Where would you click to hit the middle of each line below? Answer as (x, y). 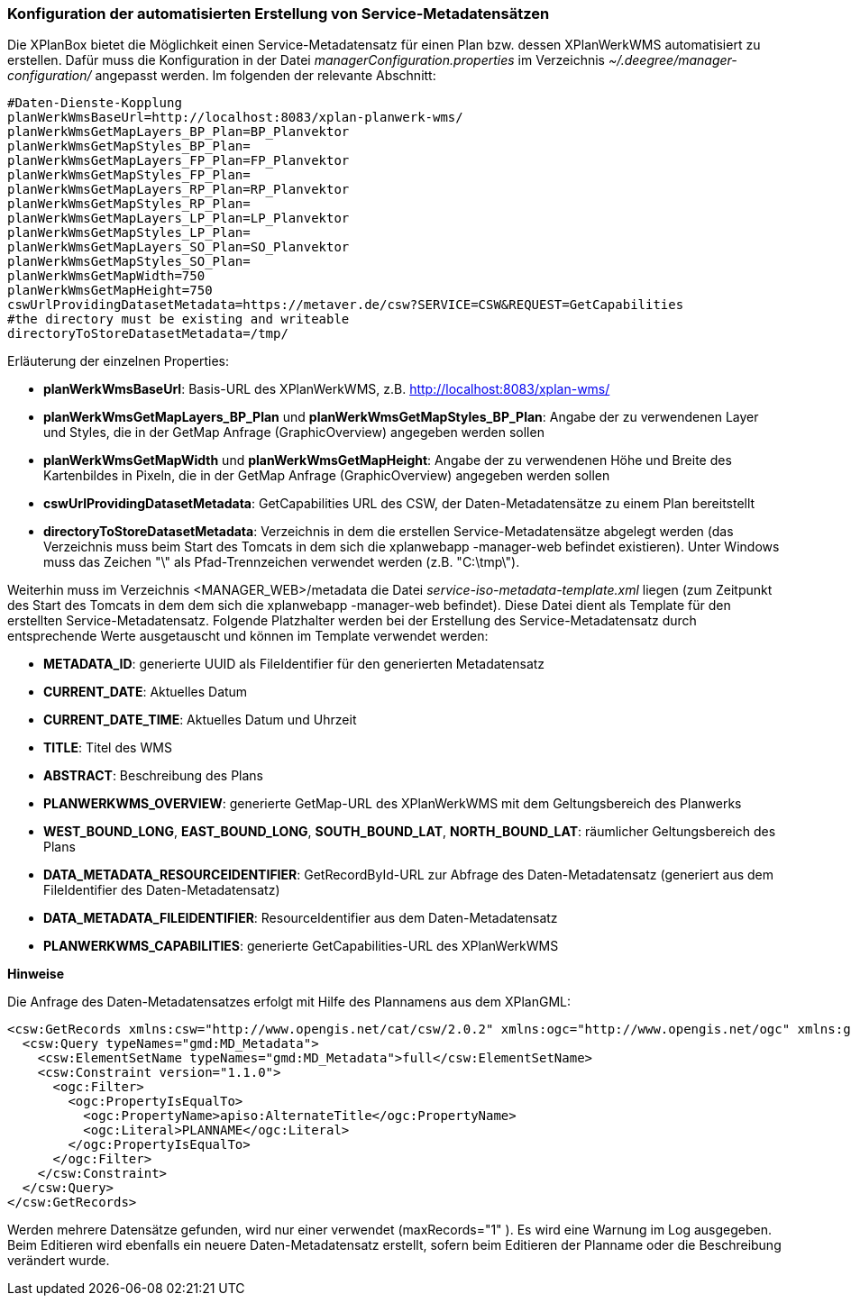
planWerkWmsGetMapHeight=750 (110, 291)
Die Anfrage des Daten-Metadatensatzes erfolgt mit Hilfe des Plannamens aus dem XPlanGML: (289, 1002)
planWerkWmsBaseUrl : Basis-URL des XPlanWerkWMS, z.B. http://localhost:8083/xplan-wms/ (327, 389)
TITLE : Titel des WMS (108, 748)
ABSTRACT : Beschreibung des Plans (154, 776)
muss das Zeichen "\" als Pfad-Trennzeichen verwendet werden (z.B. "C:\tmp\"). (282, 562)
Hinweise (36, 974)
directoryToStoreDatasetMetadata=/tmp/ (148, 334)
